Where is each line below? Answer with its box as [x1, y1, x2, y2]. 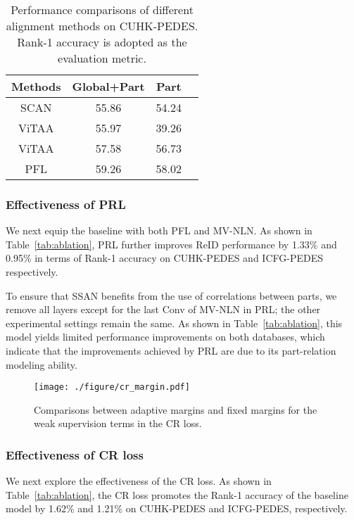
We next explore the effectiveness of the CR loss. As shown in [6, 474, 272, 488]
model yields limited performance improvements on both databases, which [6, 329, 325, 344]
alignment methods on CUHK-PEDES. [6, 18, 198, 34]
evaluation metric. [58, 50, 146, 66]
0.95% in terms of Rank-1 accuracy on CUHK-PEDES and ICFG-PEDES [6, 251, 323, 265]
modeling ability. [6, 357, 77, 372]
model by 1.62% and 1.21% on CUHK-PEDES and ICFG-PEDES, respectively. [6, 501, 348, 516]
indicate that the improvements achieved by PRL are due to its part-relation [6, 343, 336, 357]
